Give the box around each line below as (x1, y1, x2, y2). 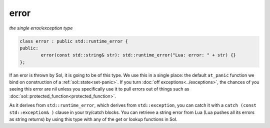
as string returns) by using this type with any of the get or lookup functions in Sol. (9, 116, 177, 122)
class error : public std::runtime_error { (19, 38, 128, 44)
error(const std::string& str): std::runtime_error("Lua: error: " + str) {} (40, 52, 236, 58)
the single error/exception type (9, 25, 73, 31)
